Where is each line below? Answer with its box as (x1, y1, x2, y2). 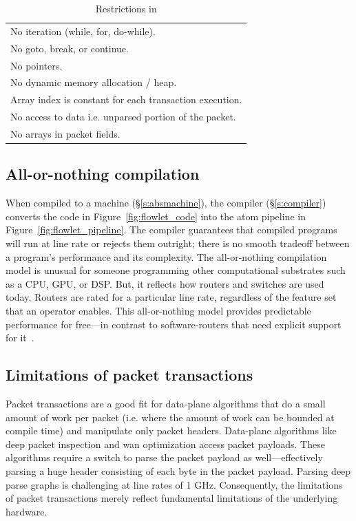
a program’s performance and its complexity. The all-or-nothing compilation (6, 249, 327, 264)
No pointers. (10, 58, 63, 72)
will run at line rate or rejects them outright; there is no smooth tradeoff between (6, 235, 350, 250)
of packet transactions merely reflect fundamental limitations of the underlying (6, 491, 338, 505)
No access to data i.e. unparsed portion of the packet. (10, 109, 236, 124)
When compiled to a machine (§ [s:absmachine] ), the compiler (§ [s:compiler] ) (6, 195, 326, 210)
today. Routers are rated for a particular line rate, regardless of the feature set (6, 290, 337, 304)
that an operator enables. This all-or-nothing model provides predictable (6, 303, 311, 317)
